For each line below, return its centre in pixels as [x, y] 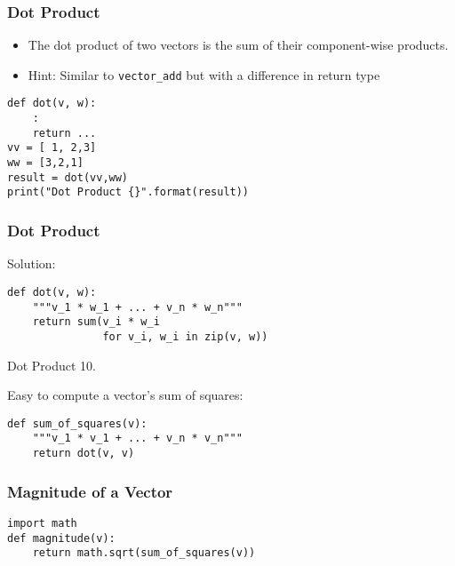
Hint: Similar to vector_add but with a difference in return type [204, 74]
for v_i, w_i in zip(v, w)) [185, 336]
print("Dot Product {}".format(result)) [128, 192]
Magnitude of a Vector [90, 491]
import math [42, 523]
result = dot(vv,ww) [68, 177]
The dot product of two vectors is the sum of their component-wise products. [238, 45]
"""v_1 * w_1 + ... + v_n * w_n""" [137, 307]
